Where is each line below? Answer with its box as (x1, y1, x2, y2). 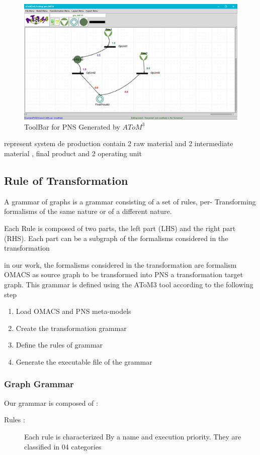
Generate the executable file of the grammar (16, 356, 152, 367)
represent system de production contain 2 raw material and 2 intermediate (4, 138, 233, 149)
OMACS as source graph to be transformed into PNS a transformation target (4, 269, 243, 280)
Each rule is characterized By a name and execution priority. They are (24, 431, 241, 441)
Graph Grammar (4, 378, 74, 390)
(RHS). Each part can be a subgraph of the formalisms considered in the (4, 233, 228, 243)
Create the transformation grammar (16, 322, 127, 333)
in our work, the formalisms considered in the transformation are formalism (4, 259, 237, 270)
